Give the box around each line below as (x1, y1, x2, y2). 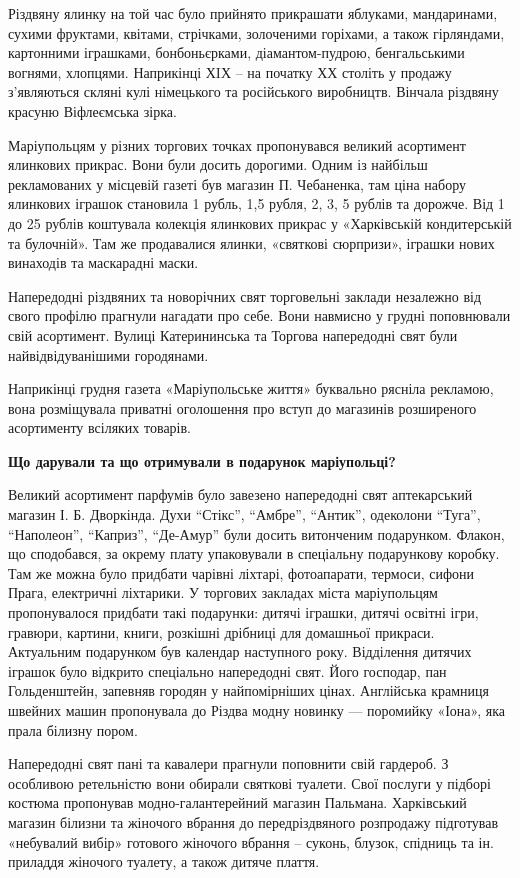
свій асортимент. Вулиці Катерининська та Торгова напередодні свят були (8, 324, 458, 345)
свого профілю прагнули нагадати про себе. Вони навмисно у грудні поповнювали (8, 305, 511, 326)
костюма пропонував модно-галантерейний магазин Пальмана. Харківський (8, 792, 467, 813)
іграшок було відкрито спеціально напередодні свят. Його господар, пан (8, 660, 447, 681)
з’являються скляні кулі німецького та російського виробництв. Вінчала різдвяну (8, 81, 499, 102)
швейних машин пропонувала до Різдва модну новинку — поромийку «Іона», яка (8, 700, 505, 720)
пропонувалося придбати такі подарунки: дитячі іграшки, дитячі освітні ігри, (8, 602, 479, 623)
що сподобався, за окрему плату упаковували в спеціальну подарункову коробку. (8, 543, 500, 564)
